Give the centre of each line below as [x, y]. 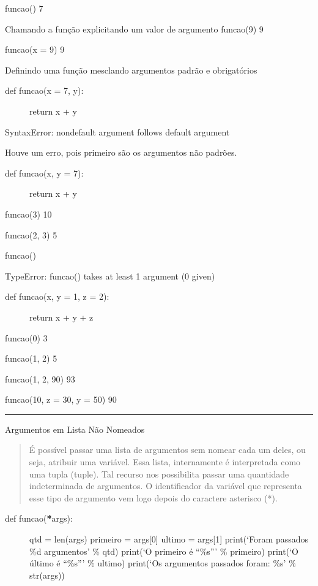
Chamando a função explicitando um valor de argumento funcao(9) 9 [134, 29]
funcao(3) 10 [28, 214]
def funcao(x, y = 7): [44, 173]
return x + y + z [61, 317]
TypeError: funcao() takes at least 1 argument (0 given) [110, 276]
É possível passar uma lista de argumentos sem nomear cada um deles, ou [167, 450]
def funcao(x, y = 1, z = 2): [57, 296]
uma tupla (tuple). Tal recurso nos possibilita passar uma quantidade [159, 474]
